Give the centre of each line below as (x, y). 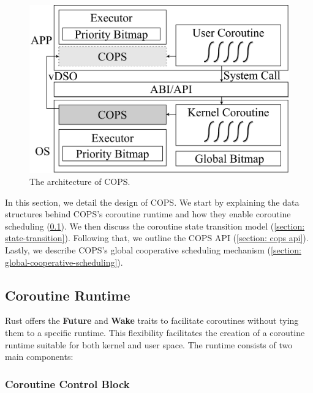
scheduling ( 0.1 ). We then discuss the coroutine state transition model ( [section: (155, 226)
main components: (39, 357)
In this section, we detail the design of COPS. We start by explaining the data (152, 202)
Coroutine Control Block (67, 384)
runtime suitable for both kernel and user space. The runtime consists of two (149, 344)
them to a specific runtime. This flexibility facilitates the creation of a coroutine (155, 333)
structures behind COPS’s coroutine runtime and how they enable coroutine (148, 214)
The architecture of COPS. (80, 182)
